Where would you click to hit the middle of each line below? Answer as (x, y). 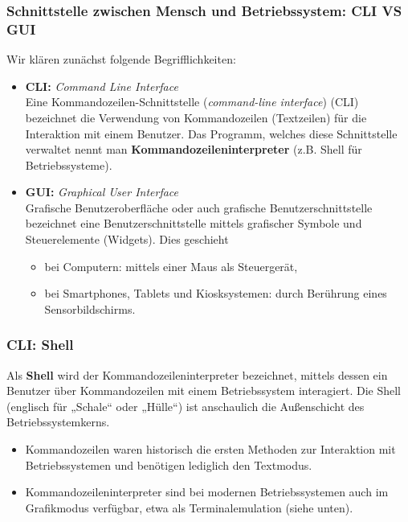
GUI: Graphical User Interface (102, 192)
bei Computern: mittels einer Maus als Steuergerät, (171, 266)
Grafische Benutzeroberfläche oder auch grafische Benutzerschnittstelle (199, 207)
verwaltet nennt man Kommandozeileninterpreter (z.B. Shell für (194, 149)
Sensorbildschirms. (90, 308)
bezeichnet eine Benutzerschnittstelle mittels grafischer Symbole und (194, 223)
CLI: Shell (40, 345)
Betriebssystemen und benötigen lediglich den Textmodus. (169, 464)
